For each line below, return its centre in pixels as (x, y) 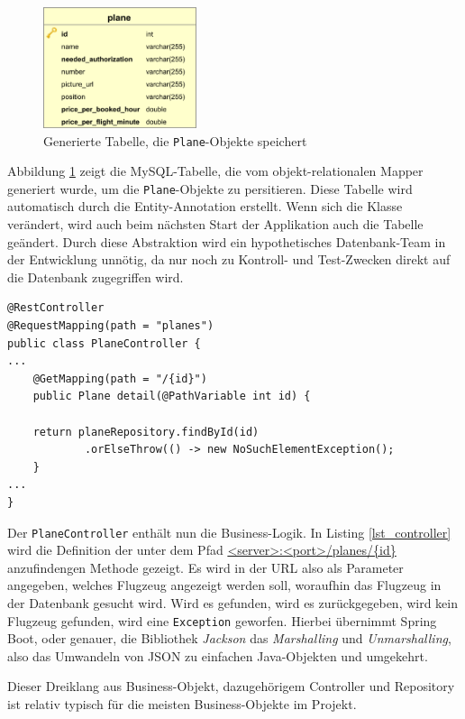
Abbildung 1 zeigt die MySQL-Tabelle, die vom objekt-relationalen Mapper (215, 171)
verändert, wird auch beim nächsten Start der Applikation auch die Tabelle (215, 224)
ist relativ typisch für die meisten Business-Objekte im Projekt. (182, 703)
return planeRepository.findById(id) (146, 432)
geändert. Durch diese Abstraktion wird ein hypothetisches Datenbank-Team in (227, 241)
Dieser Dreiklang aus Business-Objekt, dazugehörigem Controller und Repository (231, 686)
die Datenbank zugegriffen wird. (96, 277)
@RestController (56, 308)
